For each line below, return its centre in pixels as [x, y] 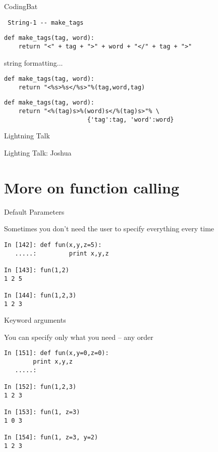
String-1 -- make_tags [46, 22]
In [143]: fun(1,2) [37, 270]
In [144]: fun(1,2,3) [40, 295]
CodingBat [21, 6]
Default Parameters [34, 211]
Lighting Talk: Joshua [38, 153]
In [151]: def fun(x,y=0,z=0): [57, 353]
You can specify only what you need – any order [79, 337]
